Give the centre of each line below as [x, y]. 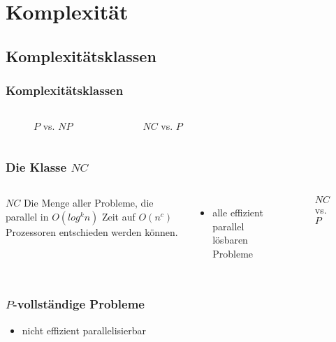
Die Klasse [36, 166]
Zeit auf [118, 216]
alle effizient [238, 213]
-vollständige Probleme [79, 304]
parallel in [27, 216]
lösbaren [230, 240]
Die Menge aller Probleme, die [88, 203]
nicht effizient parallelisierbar [84, 330]
